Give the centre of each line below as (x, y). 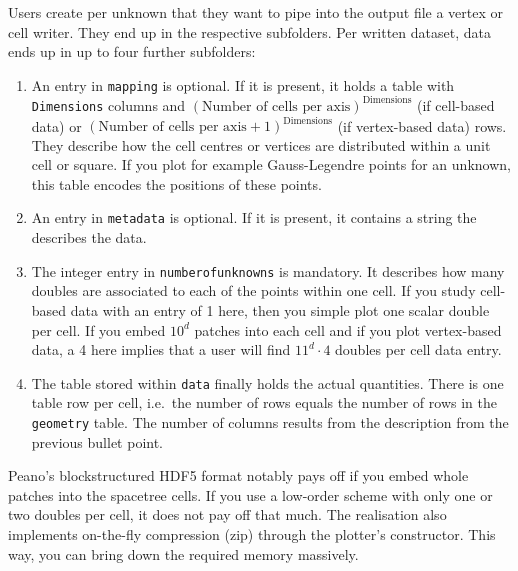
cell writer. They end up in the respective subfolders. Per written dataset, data (249, 31)
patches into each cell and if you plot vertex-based (348, 329)
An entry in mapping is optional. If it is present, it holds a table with (243, 84)
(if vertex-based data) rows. (422, 125)
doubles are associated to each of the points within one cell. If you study (253, 290)
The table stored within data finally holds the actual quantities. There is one (267, 382)
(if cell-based (456, 104)
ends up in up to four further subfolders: (132, 51)
